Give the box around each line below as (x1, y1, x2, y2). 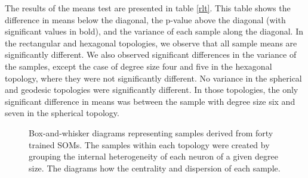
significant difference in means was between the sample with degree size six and (5, 95, 295, 107)
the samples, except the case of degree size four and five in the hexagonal (5, 60, 272, 72)
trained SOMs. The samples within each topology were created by (29, 138, 270, 151)
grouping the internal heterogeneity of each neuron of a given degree (29, 150, 278, 163)
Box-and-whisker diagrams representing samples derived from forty (29, 126, 273, 139)
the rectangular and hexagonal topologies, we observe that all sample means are (5, 36, 297, 49)
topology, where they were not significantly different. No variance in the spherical (5, 71, 302, 84)
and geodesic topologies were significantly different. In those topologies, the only (5, 83, 298, 96)
